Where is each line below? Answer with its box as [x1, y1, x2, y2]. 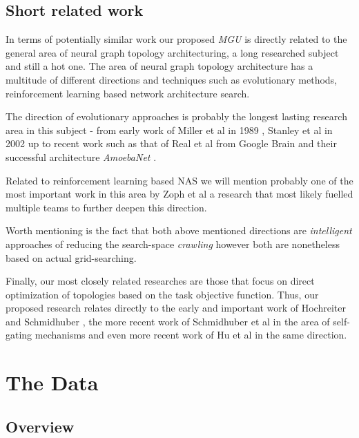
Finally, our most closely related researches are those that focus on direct [6, 274, 315, 288]
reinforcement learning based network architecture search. [6, 86, 250, 100]
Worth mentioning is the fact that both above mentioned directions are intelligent [6, 223, 352, 238]
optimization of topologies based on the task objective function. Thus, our [6, 287, 319, 301]
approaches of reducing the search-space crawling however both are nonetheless [6, 236, 340, 251]
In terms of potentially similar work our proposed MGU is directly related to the [6, 32, 347, 46]
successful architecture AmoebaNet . [6, 149, 157, 164]
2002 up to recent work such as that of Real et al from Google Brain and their [6, 136, 337, 151]
